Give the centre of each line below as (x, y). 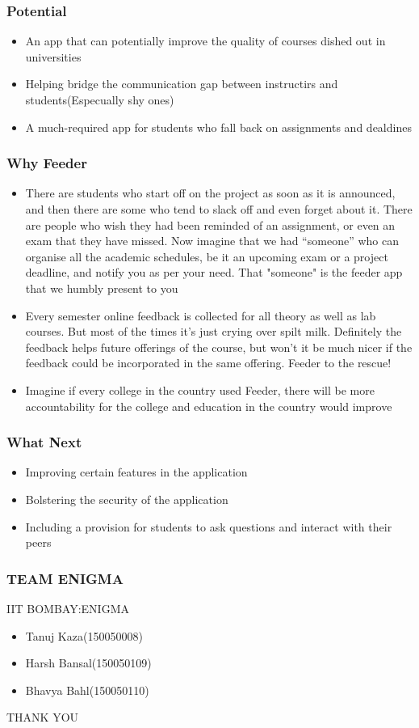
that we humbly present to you (102, 288)
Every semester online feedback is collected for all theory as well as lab (201, 315)
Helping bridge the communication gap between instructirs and (182, 84)
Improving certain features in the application (136, 472)
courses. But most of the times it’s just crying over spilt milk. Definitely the (214, 331)
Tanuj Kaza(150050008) (84, 635)
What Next (44, 442)
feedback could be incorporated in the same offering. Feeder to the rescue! (208, 363)
